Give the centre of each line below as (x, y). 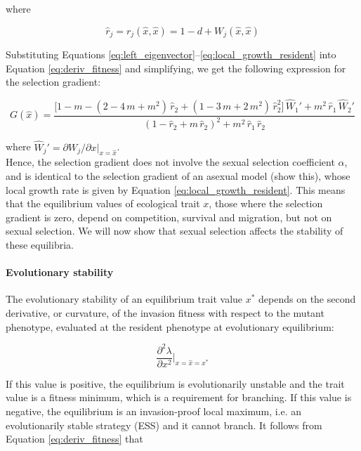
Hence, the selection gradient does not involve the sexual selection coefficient (170, 162)
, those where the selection (266, 203)
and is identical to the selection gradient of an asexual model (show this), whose (178, 176)
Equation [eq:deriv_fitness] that (74, 439)
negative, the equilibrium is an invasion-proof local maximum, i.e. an (154, 411)
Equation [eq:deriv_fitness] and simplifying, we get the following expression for (176, 68)
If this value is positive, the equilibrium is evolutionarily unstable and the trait (175, 383)
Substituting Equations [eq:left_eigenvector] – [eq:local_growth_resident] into (171, 54)
